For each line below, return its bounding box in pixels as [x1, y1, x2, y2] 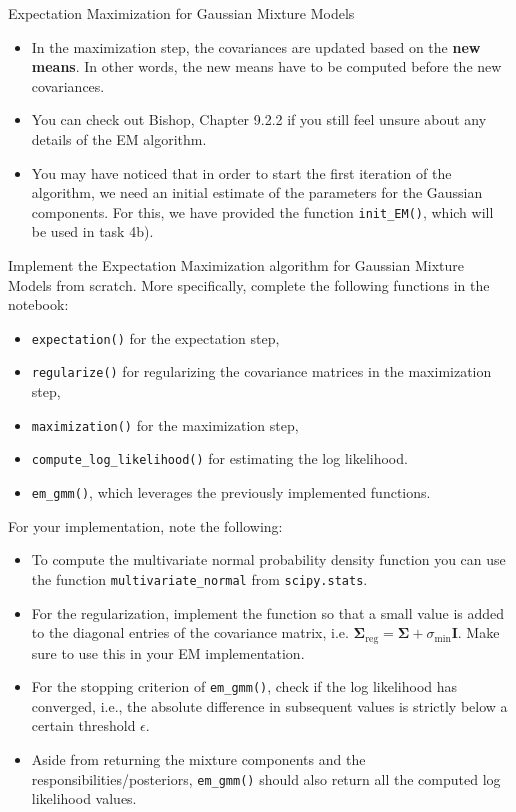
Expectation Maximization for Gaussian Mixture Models [8, 3, 355, 23]
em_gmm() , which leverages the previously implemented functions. [31, 482, 431, 502]
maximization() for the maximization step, [31, 414, 299, 435]
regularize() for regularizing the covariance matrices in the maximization [31, 361, 492, 382]
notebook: [8, 294, 69, 315]
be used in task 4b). [31, 221, 154, 242]
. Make [457, 622, 500, 643]
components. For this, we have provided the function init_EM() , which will [31, 201, 494, 222]
